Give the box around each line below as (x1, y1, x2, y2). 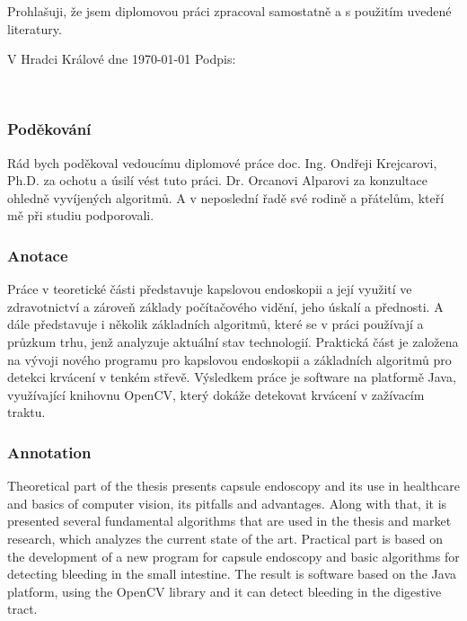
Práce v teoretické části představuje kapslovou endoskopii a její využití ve (7, 279, 412, 298)
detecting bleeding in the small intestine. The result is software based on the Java (7, 564, 457, 583)
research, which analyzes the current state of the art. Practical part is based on (7, 528, 443, 547)
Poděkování (7, 118, 92, 140)
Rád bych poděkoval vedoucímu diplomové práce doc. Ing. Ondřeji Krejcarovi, (7, 153, 437, 172)
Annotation (7, 440, 92, 463)
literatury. (7, 19, 62, 38)
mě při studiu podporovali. (7, 206, 154, 225)
